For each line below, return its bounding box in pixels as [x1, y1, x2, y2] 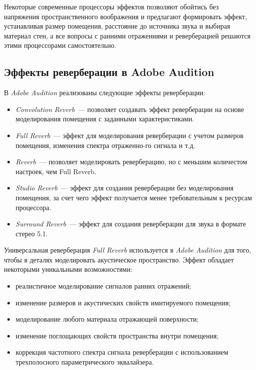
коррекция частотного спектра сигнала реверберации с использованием [15, 347, 228, 357]
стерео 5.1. [15, 228, 48, 238]
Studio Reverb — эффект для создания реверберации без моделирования [15, 183, 234, 193]
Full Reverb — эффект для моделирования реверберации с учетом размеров [15, 130, 244, 140]
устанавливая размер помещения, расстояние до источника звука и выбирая [4, 21, 230, 31]
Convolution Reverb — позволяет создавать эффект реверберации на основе [15, 104, 244, 114]
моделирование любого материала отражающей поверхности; [15, 314, 199, 324]
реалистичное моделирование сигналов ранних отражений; [15, 281, 192, 291]
